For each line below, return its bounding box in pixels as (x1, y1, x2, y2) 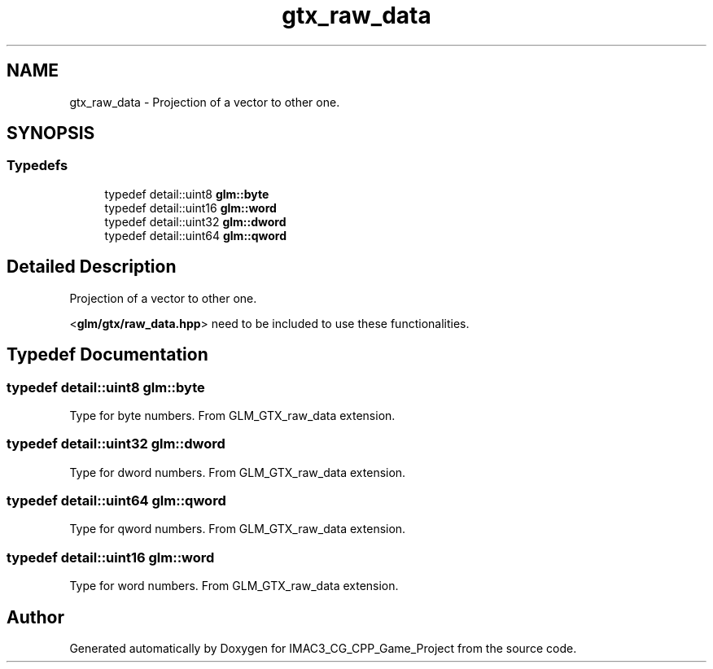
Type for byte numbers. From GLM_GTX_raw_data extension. (69, 408, 396, 422)
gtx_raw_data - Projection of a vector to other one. (69, 94, 340, 109)
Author (7, 606, 64, 627)
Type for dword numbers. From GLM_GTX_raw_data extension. (69, 465, 406, 479)
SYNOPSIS (7, 123, 95, 144)
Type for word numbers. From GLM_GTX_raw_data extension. (69, 579, 399, 593)
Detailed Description (7, 256, 177, 278)
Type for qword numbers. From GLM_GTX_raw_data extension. (69, 522, 406, 536)
